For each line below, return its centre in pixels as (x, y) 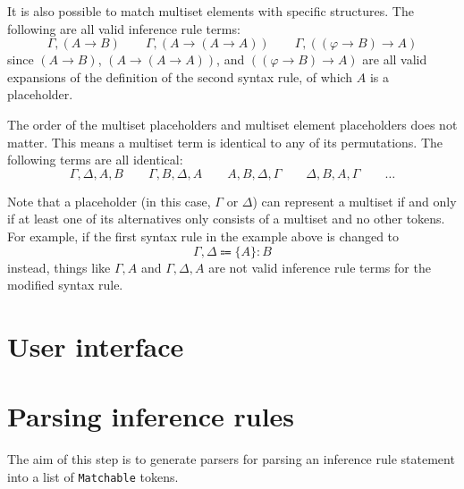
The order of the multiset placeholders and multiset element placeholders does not (232, 124)
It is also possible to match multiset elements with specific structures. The (211, 11)
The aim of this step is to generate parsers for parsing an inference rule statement (231, 459)
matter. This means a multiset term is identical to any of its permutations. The (225, 142)
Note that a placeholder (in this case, (109, 201)
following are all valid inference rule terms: (124, 28)
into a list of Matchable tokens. (93, 476)
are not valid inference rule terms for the (320, 267)
